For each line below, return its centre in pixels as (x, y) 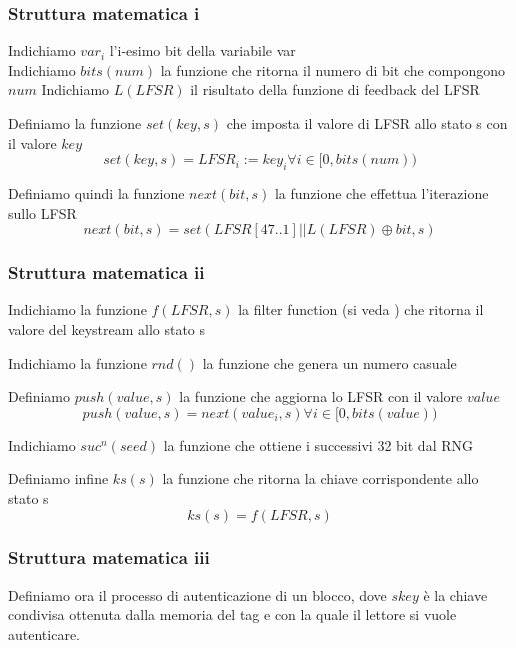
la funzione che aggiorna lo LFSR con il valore (321, 396)
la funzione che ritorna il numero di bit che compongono (332, 69)
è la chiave (455, 594)
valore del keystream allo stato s (107, 328)
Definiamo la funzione (75, 123)
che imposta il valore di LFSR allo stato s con (367, 123)
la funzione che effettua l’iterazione (381, 192)
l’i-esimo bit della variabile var (202, 50)
